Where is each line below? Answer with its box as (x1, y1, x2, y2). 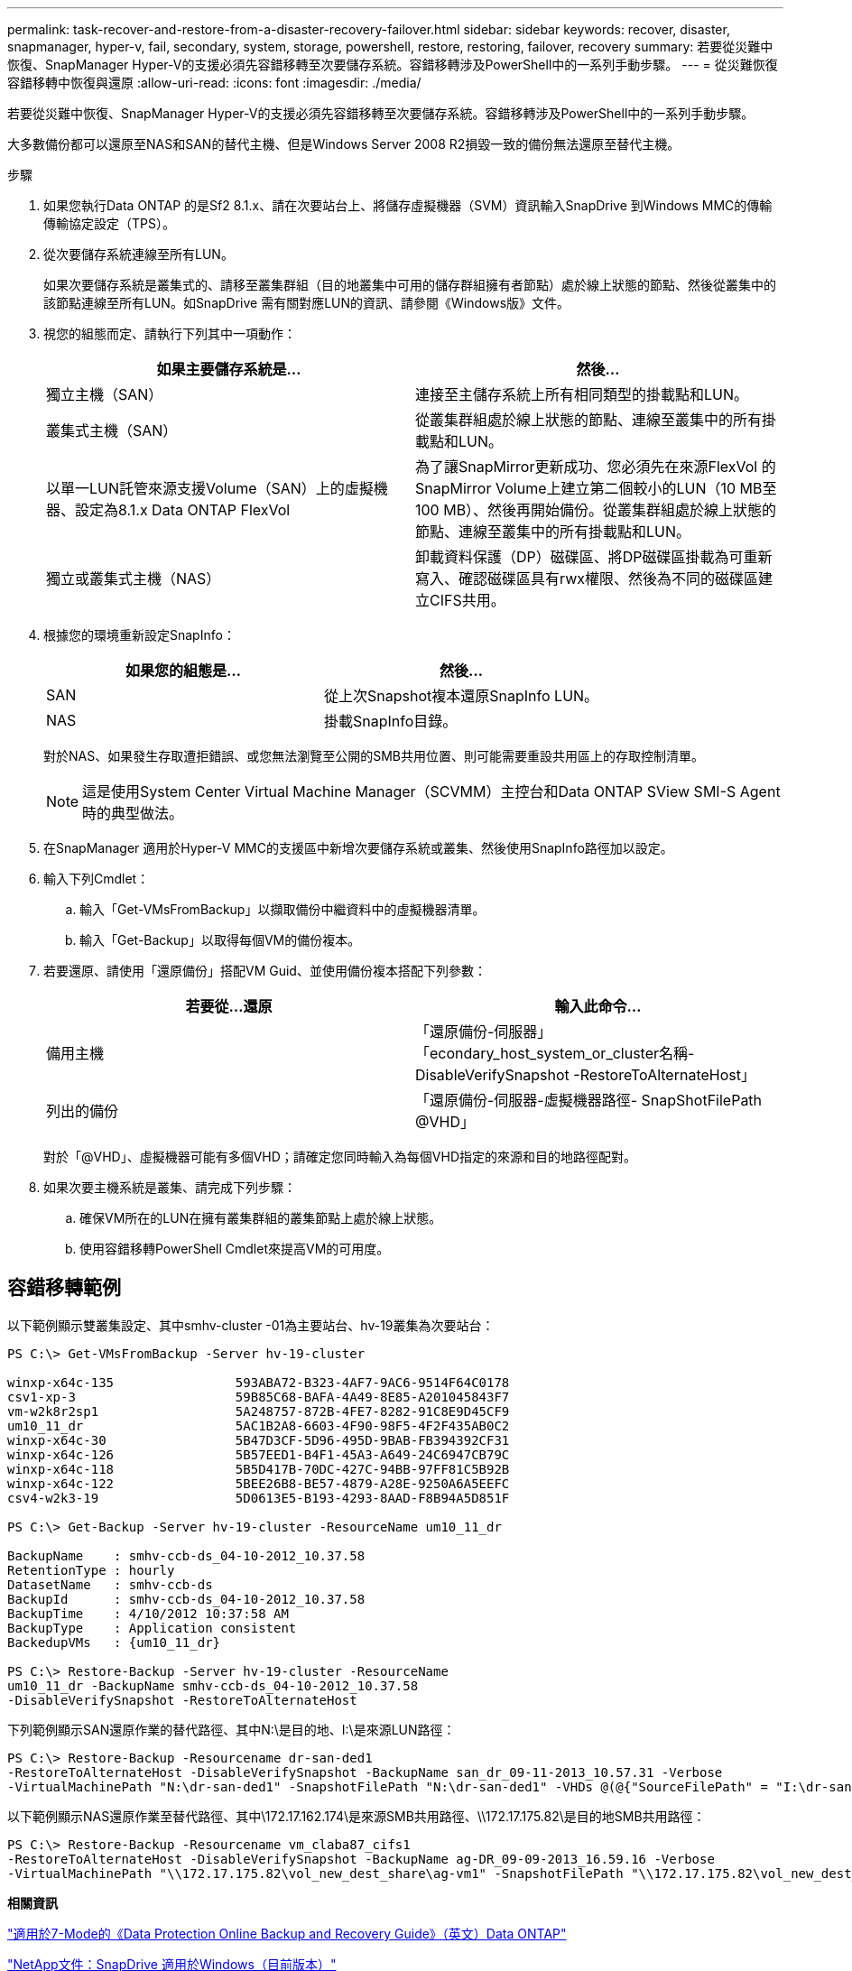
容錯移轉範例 (7, 1276, 121, 1300)
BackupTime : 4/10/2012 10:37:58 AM (7, 1605, 289, 1621)
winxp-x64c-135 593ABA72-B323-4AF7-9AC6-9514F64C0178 (7, 1374, 510, 1390)
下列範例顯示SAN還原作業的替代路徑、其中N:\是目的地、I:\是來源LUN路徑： (7, 1721, 456, 1737)
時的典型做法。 (82, 804, 184, 822)
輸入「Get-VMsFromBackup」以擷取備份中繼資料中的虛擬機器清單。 (79, 902, 486, 917)
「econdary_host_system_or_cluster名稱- (415, 1044, 695, 1062)
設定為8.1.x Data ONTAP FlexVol (75, 501, 291, 519)
